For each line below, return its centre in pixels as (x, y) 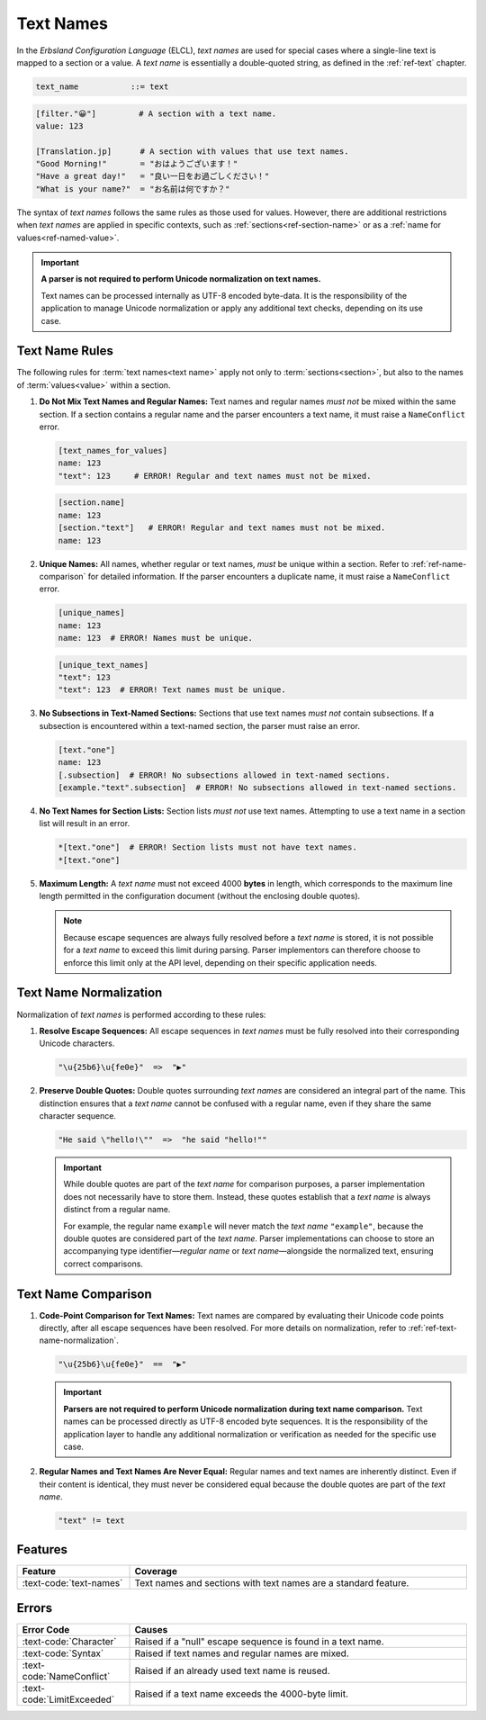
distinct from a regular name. (117, 1210)
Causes (151, 1630)
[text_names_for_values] (113, 451)
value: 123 (59, 126)
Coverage (156, 1571)
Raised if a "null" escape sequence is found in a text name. (259, 1642)
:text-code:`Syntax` (63, 1653)
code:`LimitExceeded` (68, 1699)
